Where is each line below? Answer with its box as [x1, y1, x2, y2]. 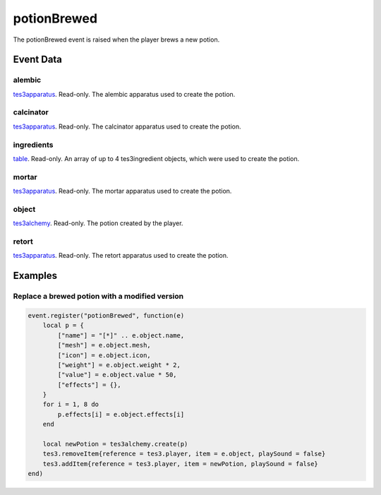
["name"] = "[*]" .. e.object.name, [57, 331, 185, 339]
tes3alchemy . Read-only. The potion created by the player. [13, 219, 183, 227]
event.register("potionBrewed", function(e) [28, 311, 185, 319]
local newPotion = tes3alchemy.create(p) [42, 440, 188, 448]
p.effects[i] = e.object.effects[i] [57, 410, 185, 418]
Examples [13, 270, 58, 282]
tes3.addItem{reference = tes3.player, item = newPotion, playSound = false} [42, 460, 319, 467]
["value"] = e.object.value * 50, [57, 371, 177, 379]
